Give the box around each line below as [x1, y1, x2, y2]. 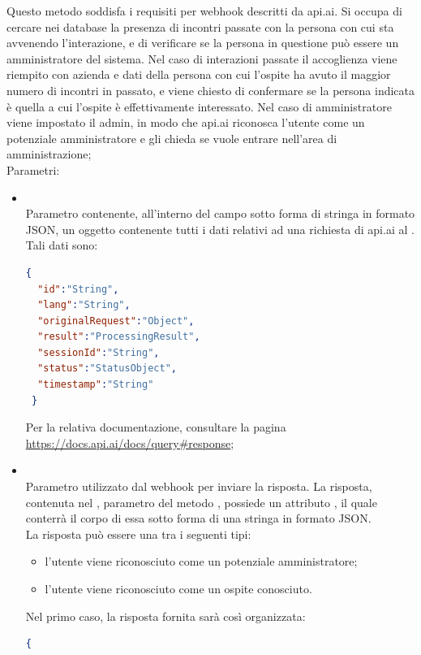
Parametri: [6, 161, 60, 178]
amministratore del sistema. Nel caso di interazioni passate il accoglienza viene [6, 50, 397, 67]
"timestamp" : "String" [37, 379, 154, 391]
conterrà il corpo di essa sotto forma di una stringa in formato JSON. [25, 510, 372, 527]
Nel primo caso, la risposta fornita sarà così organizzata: [25, 607, 306, 624]
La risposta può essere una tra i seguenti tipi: [25, 525, 251, 542]
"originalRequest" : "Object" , [37, 314, 195, 327]
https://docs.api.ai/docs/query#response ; [25, 434, 234, 451]
